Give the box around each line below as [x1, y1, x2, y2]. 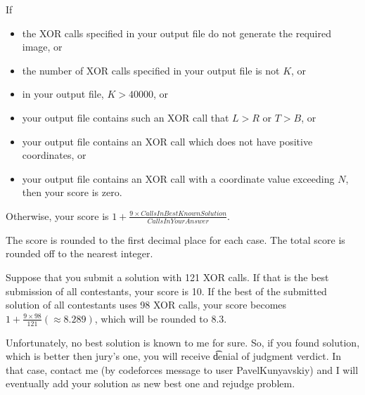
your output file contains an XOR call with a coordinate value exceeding [22, 171, 335, 186]
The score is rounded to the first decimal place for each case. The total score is [6, 232, 345, 247]
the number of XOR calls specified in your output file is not [22, 63, 280, 77]
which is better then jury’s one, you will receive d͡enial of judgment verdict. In [6, 349, 342, 363]
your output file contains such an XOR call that [22, 110, 229, 124]
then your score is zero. [22, 185, 122, 200]
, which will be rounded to [94, 311, 208, 325]
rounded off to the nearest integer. [6, 246, 153, 261]
